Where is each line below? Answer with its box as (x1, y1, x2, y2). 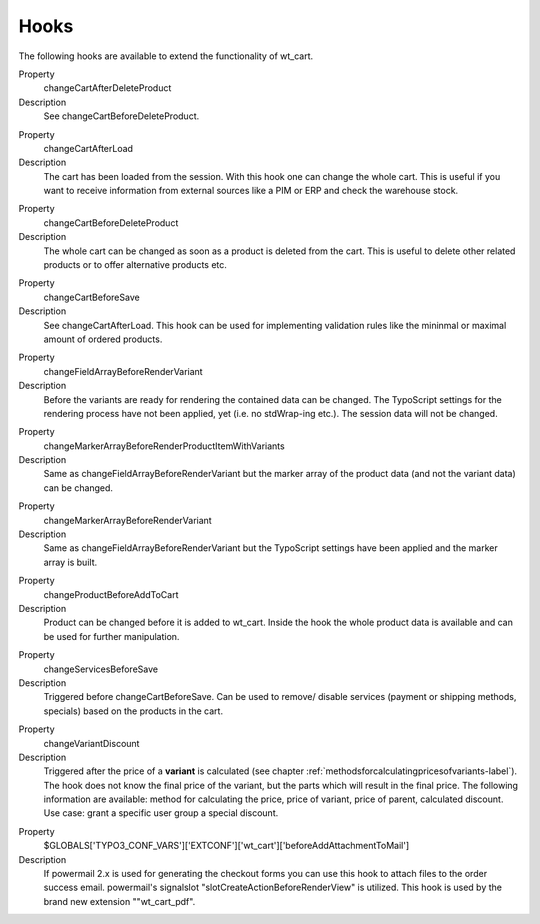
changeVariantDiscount (43, 737, 140, 749)
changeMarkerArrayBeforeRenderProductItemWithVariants (43, 440, 285, 452)
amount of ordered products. (43, 333, 163, 345)
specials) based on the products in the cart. (43, 705, 224, 717)
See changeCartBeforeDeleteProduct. (43, 110, 200, 122)
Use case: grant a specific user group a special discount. (43, 807, 279, 819)
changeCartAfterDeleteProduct (43, 82, 172, 94)
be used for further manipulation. (43, 630, 180, 642)
